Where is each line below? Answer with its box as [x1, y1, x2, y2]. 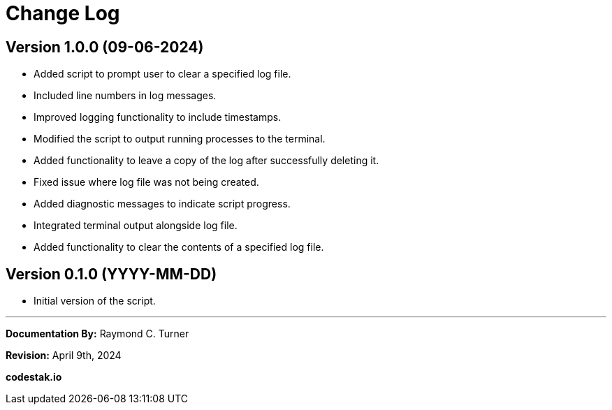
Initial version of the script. [34, 295, 156, 307]
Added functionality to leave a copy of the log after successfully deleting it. [34, 154, 379, 167]
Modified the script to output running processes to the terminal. [34, 133, 326, 145]
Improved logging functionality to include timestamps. [34, 111, 282, 124]
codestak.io [6, 371, 62, 383]
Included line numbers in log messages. [34, 89, 217, 102]
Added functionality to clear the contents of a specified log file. [34, 241, 324, 254]
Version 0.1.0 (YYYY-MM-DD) [6, 265, 217, 283]
